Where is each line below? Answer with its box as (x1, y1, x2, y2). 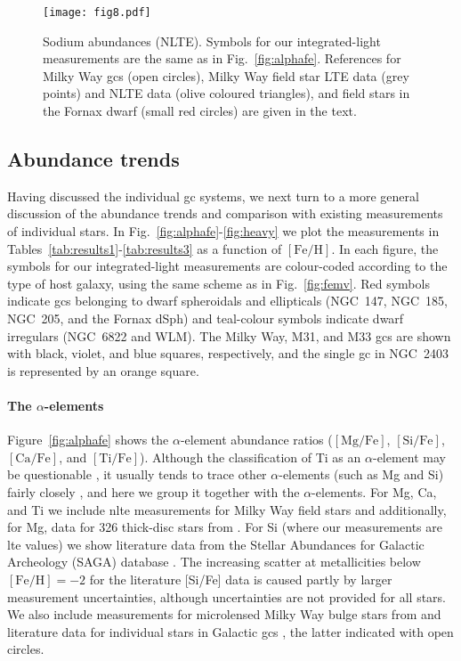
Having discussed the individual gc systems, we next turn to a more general (7, 186, 419, 205)
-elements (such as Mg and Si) (279, 465, 444, 484)
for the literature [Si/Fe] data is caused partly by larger (89, 569, 392, 588)
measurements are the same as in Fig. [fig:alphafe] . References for (43, 49, 401, 68)
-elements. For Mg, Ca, (311, 482, 437, 501)
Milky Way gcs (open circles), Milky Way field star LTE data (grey (43, 66, 409, 85)
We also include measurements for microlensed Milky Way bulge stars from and (7, 605, 441, 624)
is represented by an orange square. (7, 361, 199, 379)
